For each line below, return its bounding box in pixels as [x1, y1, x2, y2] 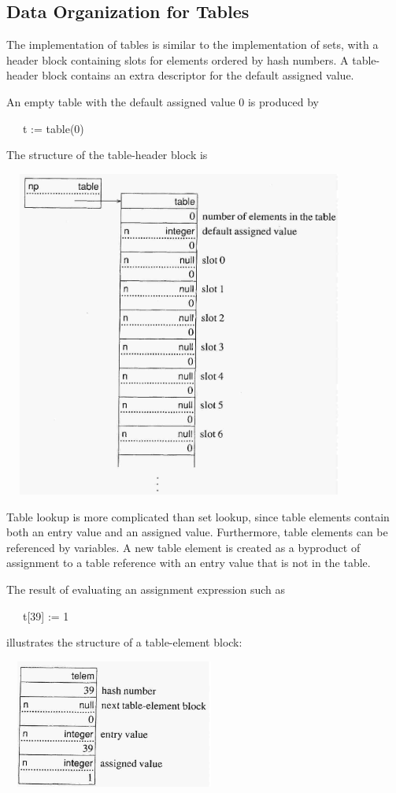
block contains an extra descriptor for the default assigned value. [42, 67, 354, 83]
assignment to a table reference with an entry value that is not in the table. [6, 554, 371, 571]
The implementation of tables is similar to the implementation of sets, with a [6, 36, 379, 53]
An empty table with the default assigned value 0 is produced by [6, 93, 319, 109]
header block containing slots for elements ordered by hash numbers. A [6, 51, 349, 68]
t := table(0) [22, 120, 84, 136]
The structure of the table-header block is [6, 146, 208, 163]
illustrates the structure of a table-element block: [6, 634, 242, 650]
